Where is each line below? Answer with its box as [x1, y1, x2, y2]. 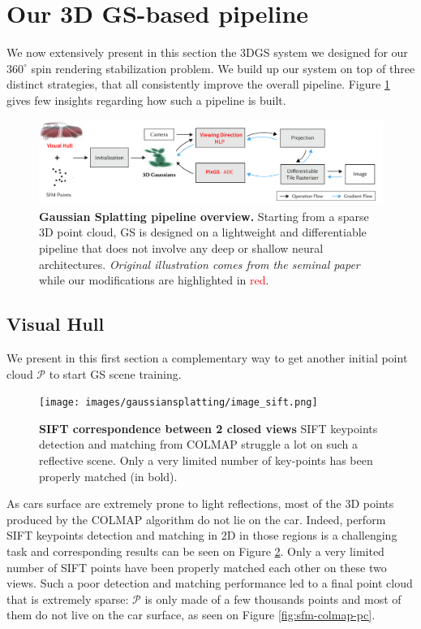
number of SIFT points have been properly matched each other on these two [6, 558, 387, 575]
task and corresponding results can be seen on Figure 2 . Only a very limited [6, 543, 384, 560]
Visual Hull [6, 311, 105, 336]
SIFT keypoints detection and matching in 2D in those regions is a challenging [6, 527, 397, 544]
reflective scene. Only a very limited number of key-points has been [39, 452, 373, 469]
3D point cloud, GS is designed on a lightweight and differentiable [39, 223, 367, 241]
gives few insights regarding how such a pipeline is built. [6, 91, 286, 108]
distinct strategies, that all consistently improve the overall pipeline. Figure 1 [6, 76, 390, 93]
